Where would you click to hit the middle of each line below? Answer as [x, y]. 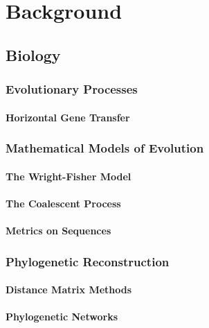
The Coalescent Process [63, 203]
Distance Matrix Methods [69, 290]
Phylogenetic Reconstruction [88, 261]
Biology [33, 54]
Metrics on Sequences [58, 230]
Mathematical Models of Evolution [105, 148]
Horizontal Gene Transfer [68, 117]
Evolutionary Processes [72, 89]
